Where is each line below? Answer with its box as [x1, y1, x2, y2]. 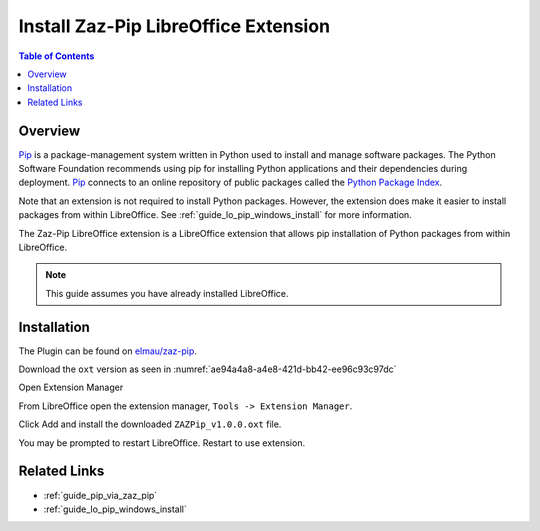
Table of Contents [18, 50, 95, 62]
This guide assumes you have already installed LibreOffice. [45, 287, 289, 299]
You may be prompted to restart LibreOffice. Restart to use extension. [18, 436, 305, 449]
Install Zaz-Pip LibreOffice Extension [18, 15, 330, 37]
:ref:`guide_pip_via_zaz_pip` [43, 489, 158, 501]
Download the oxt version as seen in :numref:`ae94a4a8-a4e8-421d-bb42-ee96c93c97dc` [18, 363, 397, 375]
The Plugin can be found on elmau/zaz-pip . [18, 345, 197, 357]
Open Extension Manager [18, 381, 124, 394]
